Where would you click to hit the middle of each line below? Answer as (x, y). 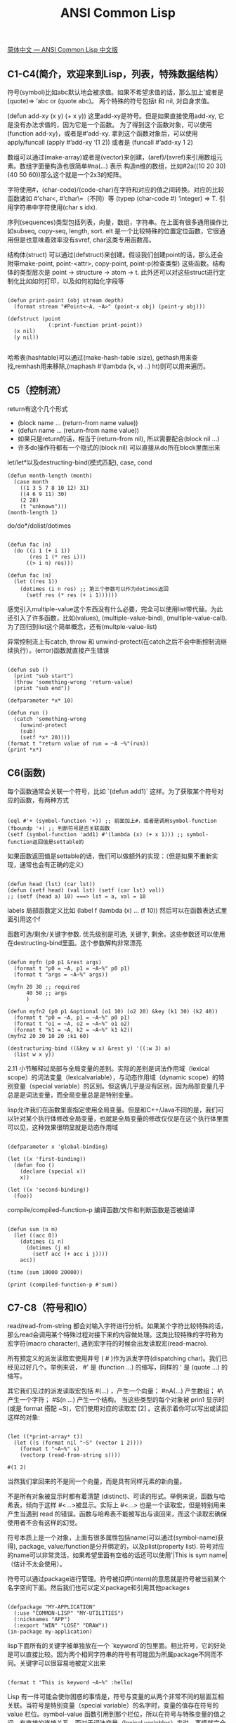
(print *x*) (25, 750)
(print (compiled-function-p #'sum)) (63, 1285)
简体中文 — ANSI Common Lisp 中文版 (63, 50)
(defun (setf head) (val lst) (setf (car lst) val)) (86, 890)
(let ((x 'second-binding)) (48, 1190)
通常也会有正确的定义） (53, 864)
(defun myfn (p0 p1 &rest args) (54, 962)
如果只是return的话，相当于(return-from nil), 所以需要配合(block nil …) (118, 438)
